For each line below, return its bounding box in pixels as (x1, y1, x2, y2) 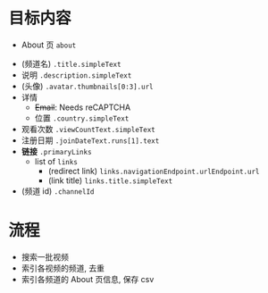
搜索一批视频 (21, 251, 69, 262)
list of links (34, 155, 78, 166)
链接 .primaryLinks (21, 146, 92, 156)
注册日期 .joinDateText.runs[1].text (21, 135, 160, 146)
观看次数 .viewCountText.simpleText (21, 123, 155, 134)
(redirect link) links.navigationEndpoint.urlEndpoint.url (47, 165, 260, 176)
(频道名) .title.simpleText (21, 58, 121, 69)
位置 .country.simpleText (34, 113, 130, 123)
